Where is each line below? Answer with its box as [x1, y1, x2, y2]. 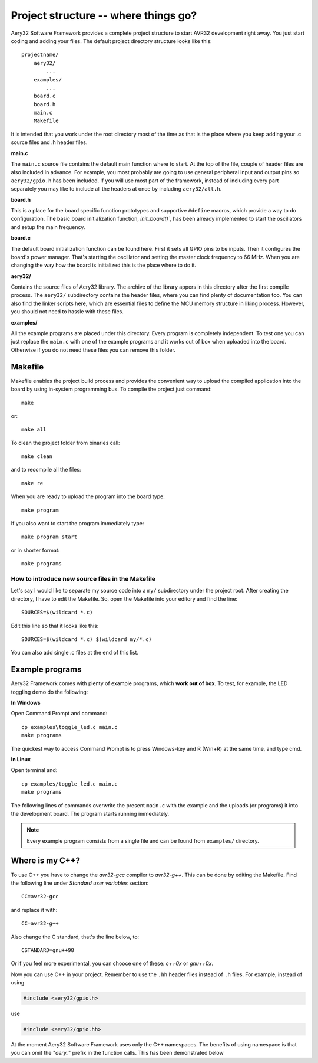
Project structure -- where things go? [11, 9, 197, 22]
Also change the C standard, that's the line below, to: [11, 933, 140, 940]
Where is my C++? [11, 856, 81, 866]
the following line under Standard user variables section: [11, 879, 149, 887]
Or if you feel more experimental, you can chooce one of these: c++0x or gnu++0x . [11, 960, 214, 967]
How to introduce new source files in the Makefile [11, 574, 156, 583]
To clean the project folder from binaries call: [11, 439, 120, 446]
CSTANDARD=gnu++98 [21, 947, 75, 953]
